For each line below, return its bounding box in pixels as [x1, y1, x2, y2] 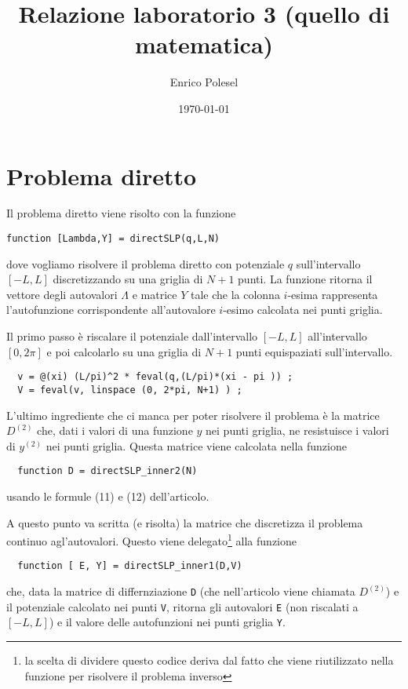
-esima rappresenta [287, 286, 378, 302]
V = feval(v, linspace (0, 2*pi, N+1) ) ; [17, 384, 242, 396]
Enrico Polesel [169, 74, 239, 90]
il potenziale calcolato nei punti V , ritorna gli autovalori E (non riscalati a [6, 598, 359, 614]
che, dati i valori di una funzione [37, 422, 193, 439]
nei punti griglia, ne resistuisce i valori [206, 422, 389, 439]
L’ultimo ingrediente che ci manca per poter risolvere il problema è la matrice [6, 406, 380, 423]
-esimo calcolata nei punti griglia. [223, 301, 383, 318]
